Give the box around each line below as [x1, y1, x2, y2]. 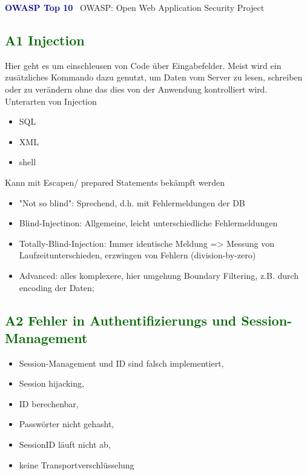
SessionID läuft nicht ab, [19, 438, 111, 451]
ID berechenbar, [19, 397, 79, 410]
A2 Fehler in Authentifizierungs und [5, 310, 237, 329]
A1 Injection [5, 30, 85, 49]
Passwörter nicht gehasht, [19, 418, 114, 430]
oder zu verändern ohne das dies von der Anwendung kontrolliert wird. [5, 82, 268, 95]
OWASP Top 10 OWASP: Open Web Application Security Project [5, 1, 265, 13]
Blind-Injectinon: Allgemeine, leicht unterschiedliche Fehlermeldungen [19, 217, 278, 229]
